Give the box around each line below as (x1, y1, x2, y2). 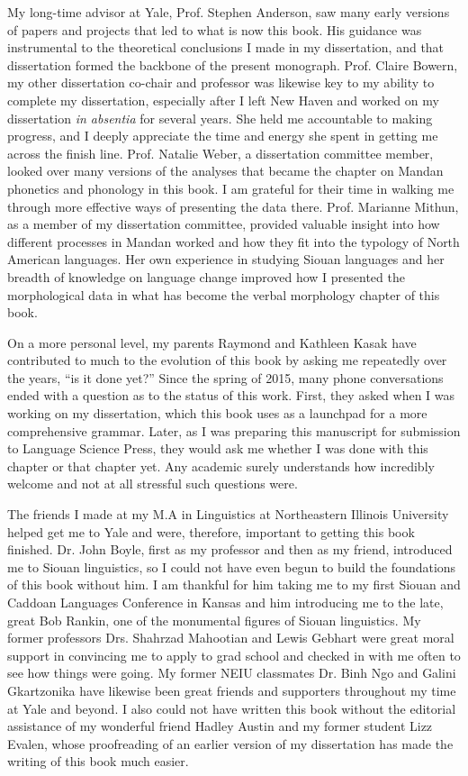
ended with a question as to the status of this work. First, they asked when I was (7, 386, 455, 405)
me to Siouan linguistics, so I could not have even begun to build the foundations (7, 557, 456, 576)
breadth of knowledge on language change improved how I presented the (7, 267, 405, 286)
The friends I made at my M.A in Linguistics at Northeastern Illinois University (7, 505, 449, 524)
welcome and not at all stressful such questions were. (7, 474, 298, 493)
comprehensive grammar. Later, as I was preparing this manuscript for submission (7, 421, 461, 440)
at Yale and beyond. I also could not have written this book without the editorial (7, 698, 456, 717)
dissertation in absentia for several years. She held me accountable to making (7, 108, 433, 127)
